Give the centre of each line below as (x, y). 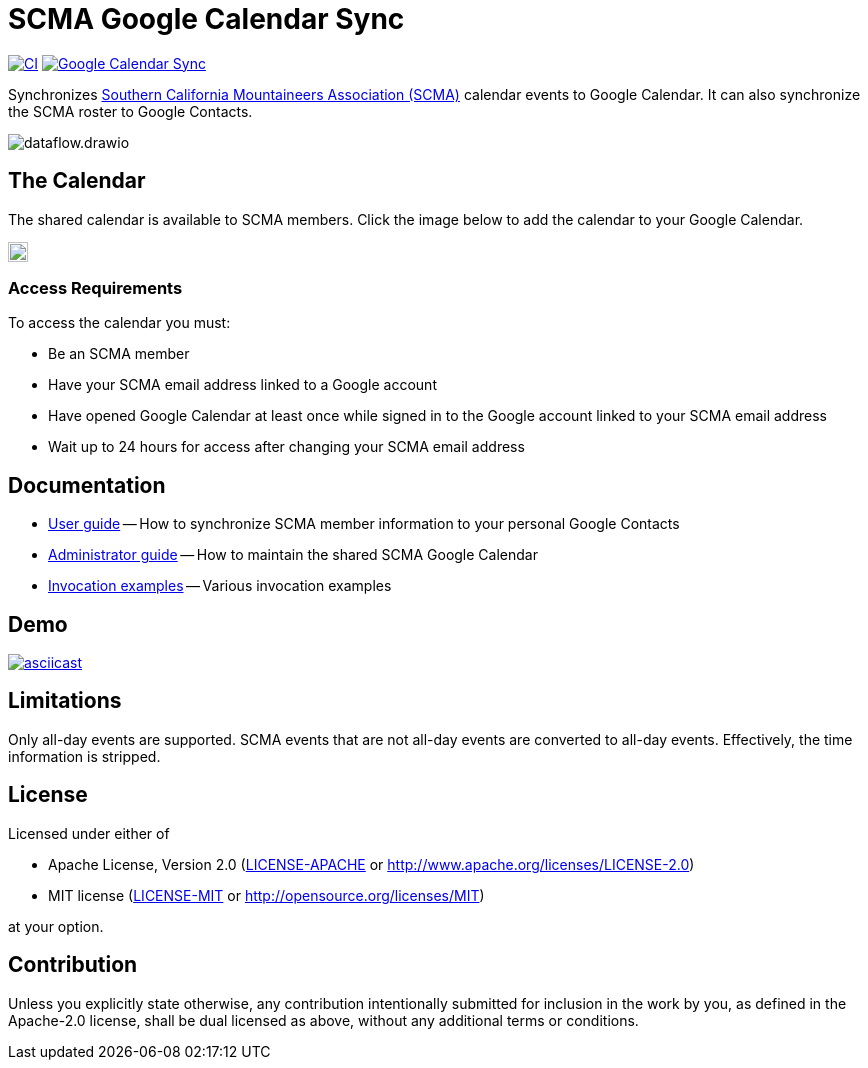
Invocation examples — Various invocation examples (220, 586)
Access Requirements (95, 287)
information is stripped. (84, 756)
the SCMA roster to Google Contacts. (130, 111)
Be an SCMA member (119, 354)
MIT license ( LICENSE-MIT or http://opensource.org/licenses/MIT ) (266, 895)
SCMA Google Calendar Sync (206, 19)
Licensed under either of (89, 833)
